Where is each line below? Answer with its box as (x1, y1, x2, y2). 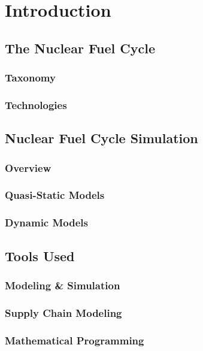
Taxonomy (5, 70, 56, 85)
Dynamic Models (5, 215, 88, 230)
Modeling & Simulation (5, 277, 120, 292)
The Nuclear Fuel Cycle (5, 38, 155, 57)
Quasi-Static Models (5, 187, 105, 202)
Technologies (5, 97, 67, 112)
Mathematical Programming (5, 332, 144, 347)
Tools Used (5, 246, 75, 265)
